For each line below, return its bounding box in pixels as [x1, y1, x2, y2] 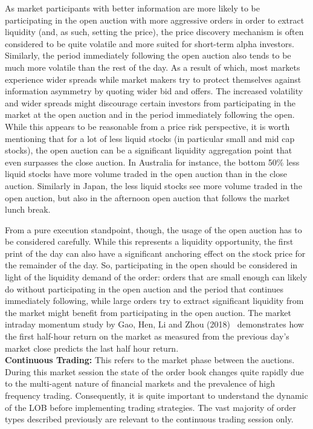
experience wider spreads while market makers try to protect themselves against [5, 73, 302, 85]
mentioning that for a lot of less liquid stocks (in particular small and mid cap [5, 132, 295, 144]
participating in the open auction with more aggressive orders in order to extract [5, 13, 305, 26]
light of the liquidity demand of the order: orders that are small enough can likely [5, 271, 308, 283]
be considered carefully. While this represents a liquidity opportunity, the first [5, 235, 294, 248]
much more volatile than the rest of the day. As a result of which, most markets [5, 60, 300, 73]
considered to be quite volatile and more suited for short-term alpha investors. [5, 37, 294, 50]
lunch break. [5, 203, 51, 216]
